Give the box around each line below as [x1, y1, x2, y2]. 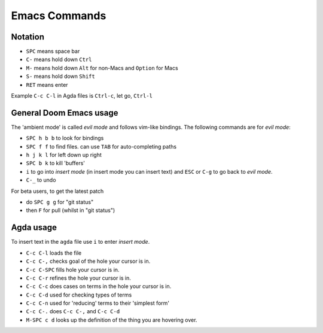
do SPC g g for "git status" [26, 198, 94, 206]
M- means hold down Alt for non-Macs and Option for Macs [26, 64, 179, 71]
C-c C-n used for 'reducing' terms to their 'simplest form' [26, 299, 170, 307]
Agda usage [11, 222, 57, 233]
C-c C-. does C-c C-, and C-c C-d [26, 308, 120, 315]
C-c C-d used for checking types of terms [26, 291, 132, 298]
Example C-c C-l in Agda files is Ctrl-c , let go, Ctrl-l [11, 92, 153, 99]
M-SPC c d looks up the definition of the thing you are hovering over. [26, 316, 197, 323]
